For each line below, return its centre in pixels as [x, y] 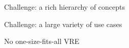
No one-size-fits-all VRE [42, 41]
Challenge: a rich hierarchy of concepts [65, 7]
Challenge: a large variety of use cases [63, 24]
